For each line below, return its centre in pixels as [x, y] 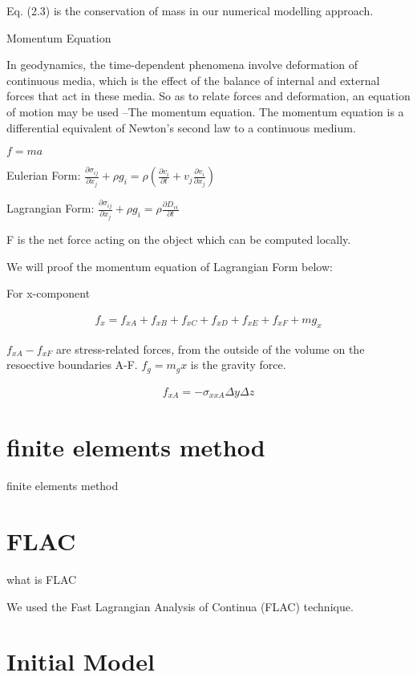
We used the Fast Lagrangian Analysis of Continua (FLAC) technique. [180, 606]
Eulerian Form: [44, 175]
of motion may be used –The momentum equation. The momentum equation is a [205, 111]
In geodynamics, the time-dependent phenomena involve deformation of [182, 65]
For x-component [49, 293]
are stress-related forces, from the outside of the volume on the [210, 349]
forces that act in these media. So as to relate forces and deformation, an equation [208, 96]
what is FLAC [42, 580]
